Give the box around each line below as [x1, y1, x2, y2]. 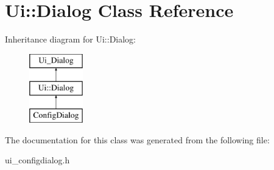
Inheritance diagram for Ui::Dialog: [5, 33, 136, 46]
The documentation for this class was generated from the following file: [5, 133, 270, 146]
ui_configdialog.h [5, 154, 70, 166]
